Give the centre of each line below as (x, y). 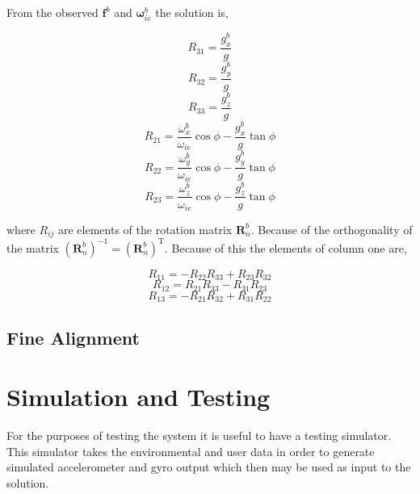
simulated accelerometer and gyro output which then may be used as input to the (209, 467)
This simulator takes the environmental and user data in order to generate (191, 451)
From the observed (52, 12)
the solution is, (192, 12)
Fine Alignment (73, 337)
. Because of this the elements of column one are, (286, 247)
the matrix (33, 247)
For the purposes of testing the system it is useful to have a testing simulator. (199, 435)
